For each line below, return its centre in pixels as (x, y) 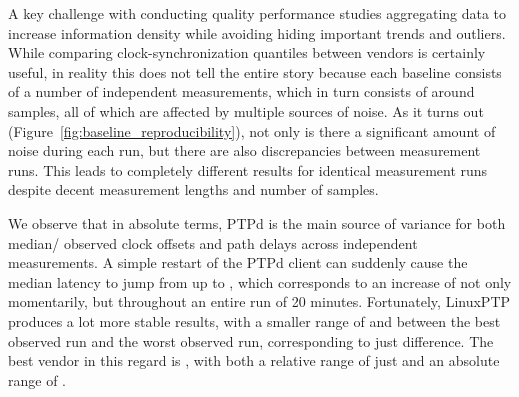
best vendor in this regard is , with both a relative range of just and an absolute (254, 360)
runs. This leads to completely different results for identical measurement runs (248, 169)
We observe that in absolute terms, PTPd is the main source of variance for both (257, 222)
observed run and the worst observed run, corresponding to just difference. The (251, 340)
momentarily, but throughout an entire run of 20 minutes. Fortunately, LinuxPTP (259, 301)
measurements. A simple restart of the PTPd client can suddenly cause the (238, 262)
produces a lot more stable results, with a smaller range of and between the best (254, 320)
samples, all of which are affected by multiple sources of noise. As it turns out (246, 110)
